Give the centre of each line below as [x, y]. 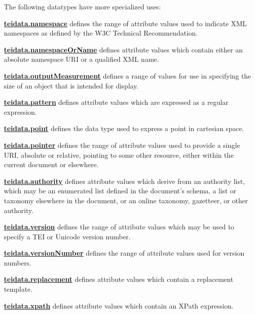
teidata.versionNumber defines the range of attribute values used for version [124, 253]
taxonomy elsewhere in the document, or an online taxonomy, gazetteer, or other [126, 200]
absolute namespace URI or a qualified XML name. [82, 59]
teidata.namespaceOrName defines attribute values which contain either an [123, 49]
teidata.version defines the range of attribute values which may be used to [119, 227]
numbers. [18, 262]
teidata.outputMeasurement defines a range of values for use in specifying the [127, 75]
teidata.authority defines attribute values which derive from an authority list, [125, 181]
